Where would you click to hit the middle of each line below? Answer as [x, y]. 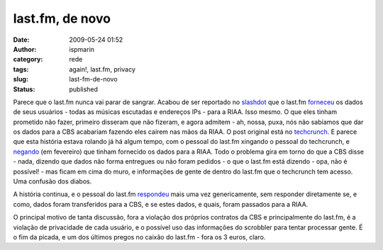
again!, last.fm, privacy [102, 69]
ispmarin [82, 49]
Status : [24, 89]
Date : [21, 40]
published [84, 89]
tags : [21, 69]
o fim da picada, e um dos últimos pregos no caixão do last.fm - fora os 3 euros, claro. [139, 237]
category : [28, 59]
